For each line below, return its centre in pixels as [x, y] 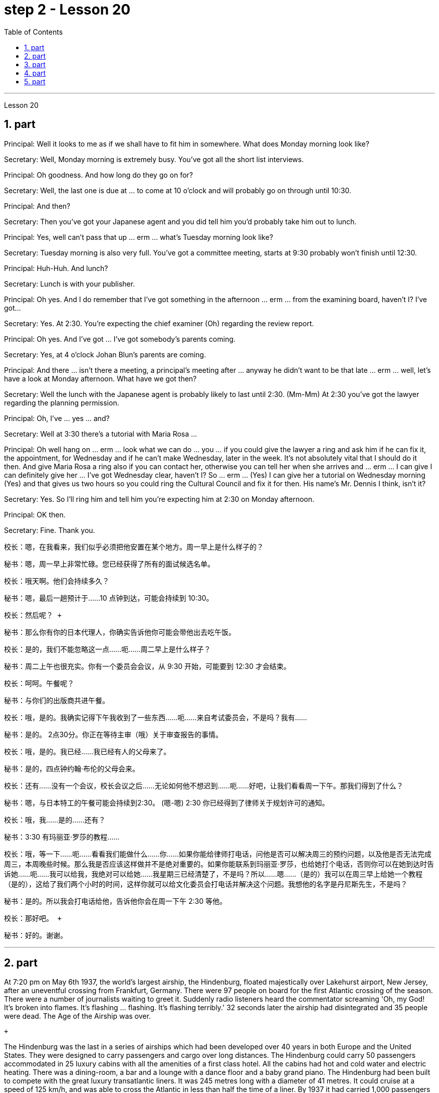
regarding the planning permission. [62, 402]
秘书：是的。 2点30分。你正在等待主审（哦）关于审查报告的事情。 [113, 734]
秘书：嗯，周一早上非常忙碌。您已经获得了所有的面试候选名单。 [109, 564]
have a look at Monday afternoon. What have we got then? [100, 378]
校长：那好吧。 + [33, 918]
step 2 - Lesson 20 [67, 10]
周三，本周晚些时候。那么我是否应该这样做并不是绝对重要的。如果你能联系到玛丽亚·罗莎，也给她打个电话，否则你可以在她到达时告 [219, 864]
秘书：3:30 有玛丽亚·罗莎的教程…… [62, 837]
